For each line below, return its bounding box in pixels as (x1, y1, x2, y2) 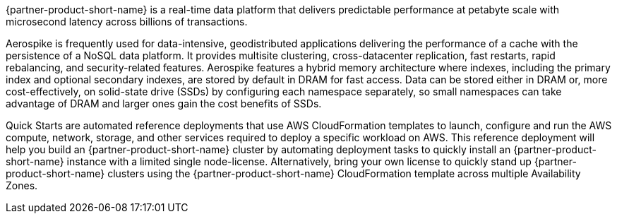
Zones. (6, 179, 38, 191)
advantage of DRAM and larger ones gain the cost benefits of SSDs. (6, 97, 322, 109)
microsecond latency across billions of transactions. (6, 16, 248, 28)
